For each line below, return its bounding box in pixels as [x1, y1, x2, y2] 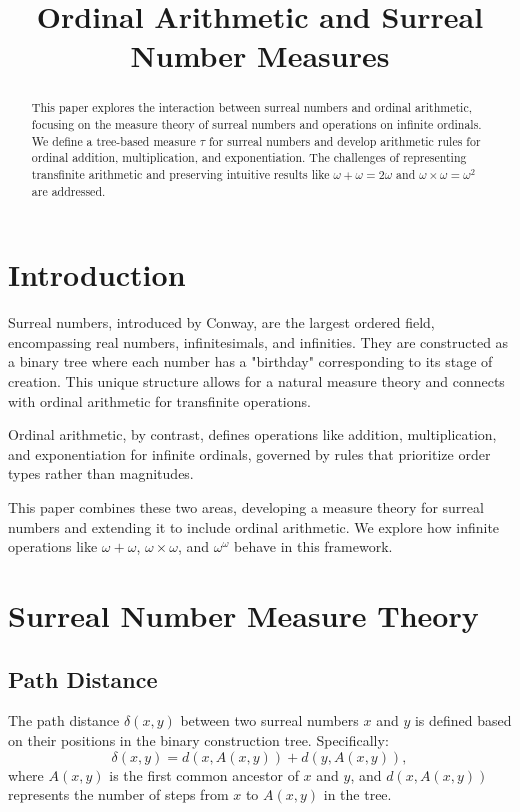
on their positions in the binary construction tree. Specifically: [8, 729, 389, 750]
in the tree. [323, 784, 392, 805]
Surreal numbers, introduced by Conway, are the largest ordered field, [8, 312, 435, 333]
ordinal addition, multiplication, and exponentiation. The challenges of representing [31, 149, 467, 166]
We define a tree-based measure [31, 132, 196, 149]
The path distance [8, 710, 120, 731]
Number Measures [130, 35, 390, 76]
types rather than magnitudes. [8, 463, 194, 484]
